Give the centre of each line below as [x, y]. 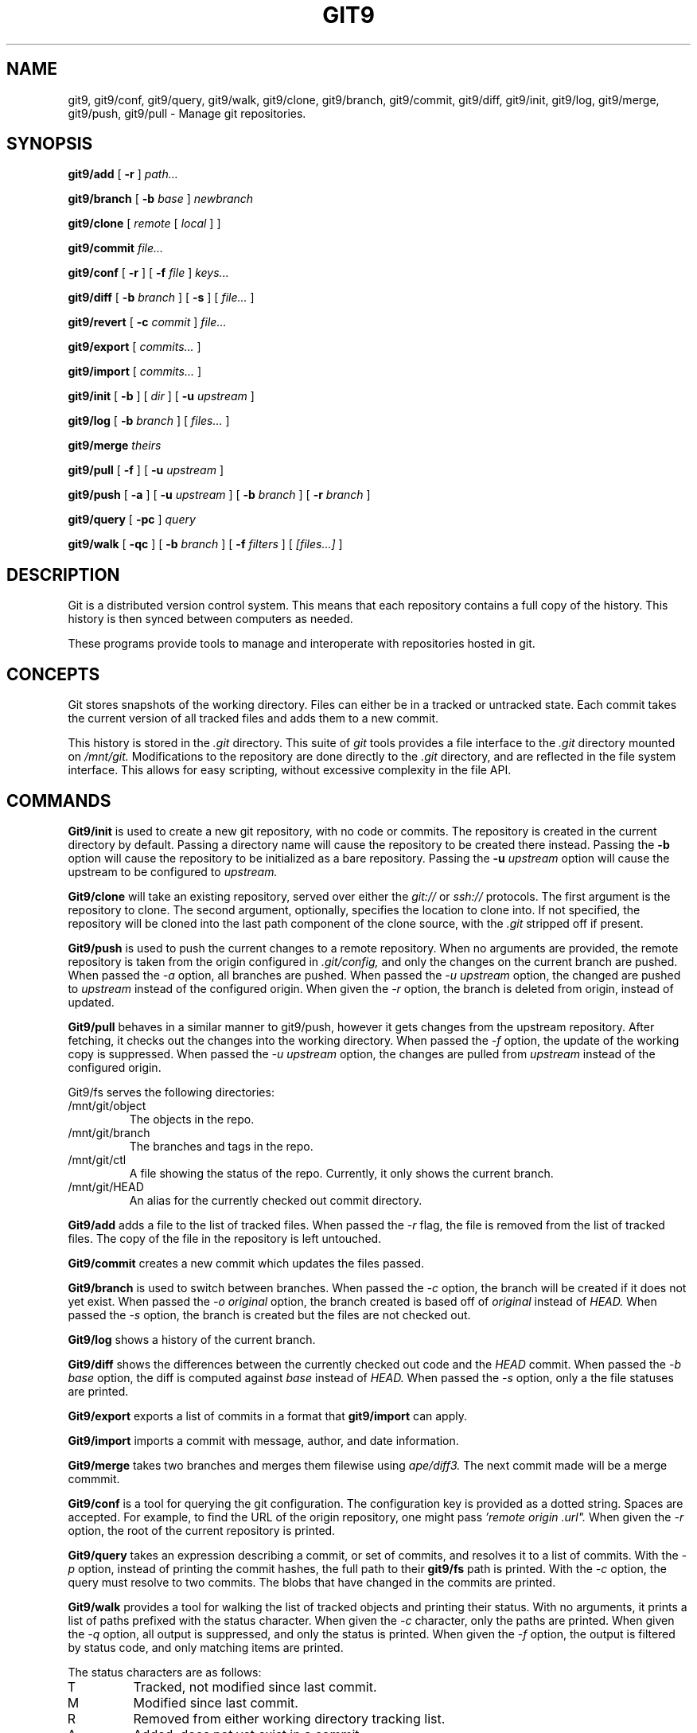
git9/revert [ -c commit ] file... [147, 322]
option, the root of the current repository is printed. [202, 1530]
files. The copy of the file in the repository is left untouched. [225, 1238]
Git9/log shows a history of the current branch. [192, 1339]
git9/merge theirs [115, 446]
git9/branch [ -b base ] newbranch [161, 199]
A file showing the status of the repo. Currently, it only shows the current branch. [341, 1173]
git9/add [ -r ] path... [123, 174]
